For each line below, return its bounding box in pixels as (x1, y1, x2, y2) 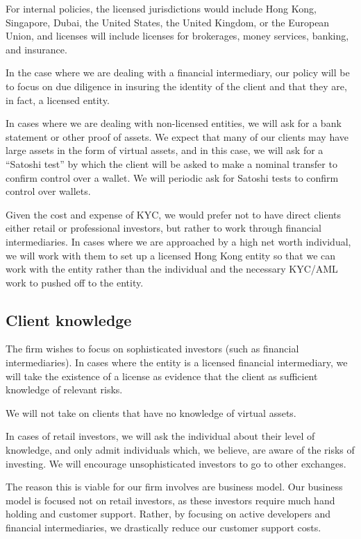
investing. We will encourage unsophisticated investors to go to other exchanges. (6, 456, 346, 470)
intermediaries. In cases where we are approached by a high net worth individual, (6, 234, 351, 248)
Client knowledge (6, 309, 132, 330)
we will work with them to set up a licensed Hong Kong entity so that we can (6, 248, 336, 262)
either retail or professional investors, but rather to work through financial (6, 221, 321, 235)
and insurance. (6, 42, 67, 56)
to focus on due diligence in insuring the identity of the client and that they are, (6, 78, 347, 93)
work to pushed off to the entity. (6, 275, 144, 289)
